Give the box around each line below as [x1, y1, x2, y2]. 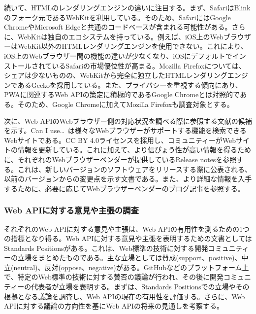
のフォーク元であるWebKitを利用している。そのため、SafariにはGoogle [4, 12, 231, 22]
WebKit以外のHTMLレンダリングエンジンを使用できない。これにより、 [17, 41, 248, 51]
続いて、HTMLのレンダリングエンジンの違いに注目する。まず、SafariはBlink [4, 2, 251, 12]
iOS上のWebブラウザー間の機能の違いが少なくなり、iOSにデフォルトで [4, 50, 232, 61]
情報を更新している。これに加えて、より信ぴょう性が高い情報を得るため [17, 144, 251, 155]
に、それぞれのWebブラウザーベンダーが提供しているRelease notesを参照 [4, 154, 237, 164]
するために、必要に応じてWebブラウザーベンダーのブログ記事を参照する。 [4, 183, 245, 193]
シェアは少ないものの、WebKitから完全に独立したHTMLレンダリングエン [4, 70, 241, 80]
